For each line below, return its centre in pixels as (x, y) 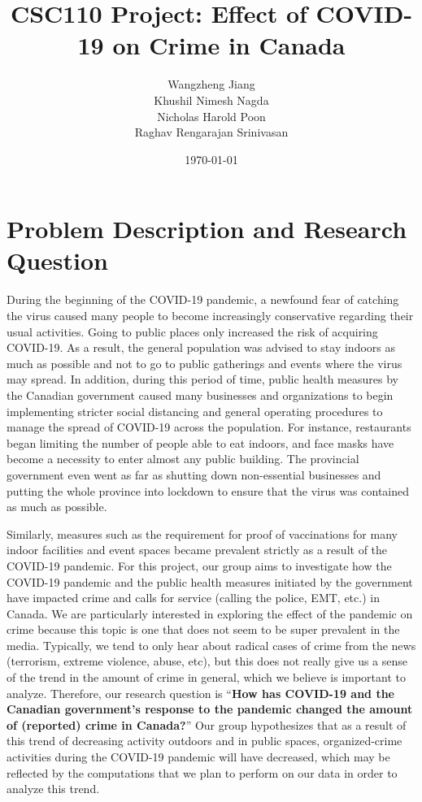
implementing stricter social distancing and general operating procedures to (195, 411)
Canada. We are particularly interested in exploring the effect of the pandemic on (210, 613)
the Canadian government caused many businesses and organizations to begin (200, 394)
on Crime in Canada (229, 45)
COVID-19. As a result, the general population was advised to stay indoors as (201, 347)
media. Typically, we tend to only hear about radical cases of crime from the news (211, 645)
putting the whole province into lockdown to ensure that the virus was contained (208, 490)
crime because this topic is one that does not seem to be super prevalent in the (203, 629)
